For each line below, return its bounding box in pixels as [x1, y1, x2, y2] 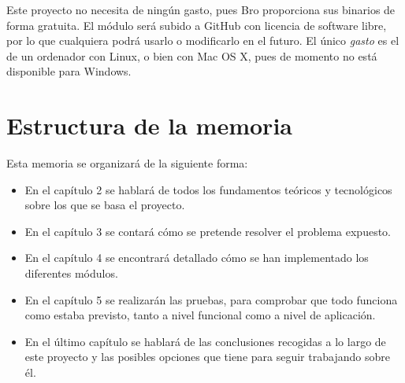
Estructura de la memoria [6, 109, 292, 142]
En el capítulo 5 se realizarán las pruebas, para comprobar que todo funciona [24, 291, 398, 308]
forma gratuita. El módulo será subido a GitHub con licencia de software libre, [6, 17, 387, 33]
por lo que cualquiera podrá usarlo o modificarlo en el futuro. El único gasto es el [6, 32, 399, 49]
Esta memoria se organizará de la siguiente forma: [6, 155, 248, 171]
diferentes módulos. [24, 265, 118, 282]
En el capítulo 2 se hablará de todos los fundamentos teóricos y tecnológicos [24, 181, 392, 197]
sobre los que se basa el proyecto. [24, 197, 185, 213]
